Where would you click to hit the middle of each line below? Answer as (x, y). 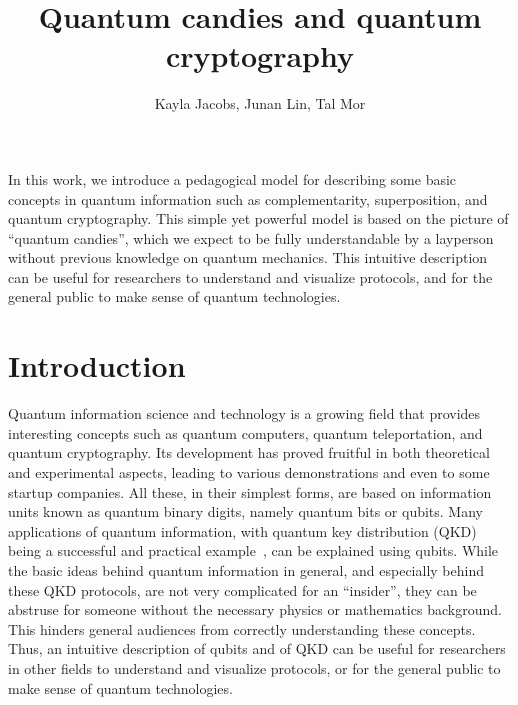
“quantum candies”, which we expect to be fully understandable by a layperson (251, 237)
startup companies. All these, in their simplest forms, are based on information (250, 491)
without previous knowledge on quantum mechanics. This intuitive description (248, 257)
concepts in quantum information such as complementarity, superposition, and (248, 198)
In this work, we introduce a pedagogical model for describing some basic (232, 178)
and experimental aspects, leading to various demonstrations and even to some (249, 471)
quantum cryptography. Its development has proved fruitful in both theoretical (249, 452)
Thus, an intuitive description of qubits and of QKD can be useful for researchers (257, 648)
